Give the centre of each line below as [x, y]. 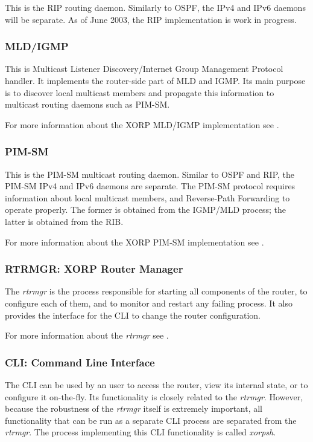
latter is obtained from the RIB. [64, 221]
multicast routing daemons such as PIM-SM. [87, 104]
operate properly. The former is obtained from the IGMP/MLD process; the [145, 210]
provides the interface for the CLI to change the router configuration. [133, 315]
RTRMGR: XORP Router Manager [94, 269]
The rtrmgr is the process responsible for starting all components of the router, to [156, 291]
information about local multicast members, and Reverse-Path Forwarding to [147, 197]
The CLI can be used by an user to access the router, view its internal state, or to [156, 384]
